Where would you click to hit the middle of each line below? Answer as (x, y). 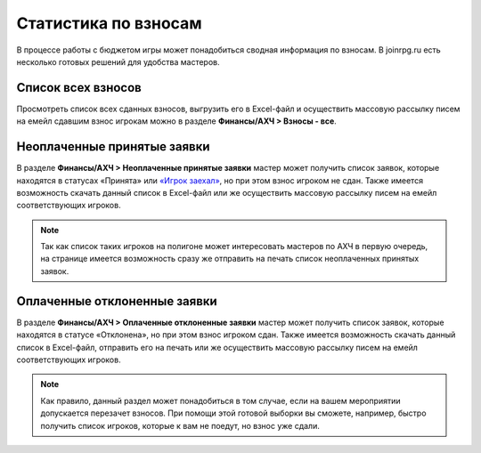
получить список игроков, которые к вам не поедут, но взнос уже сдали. (180, 425)
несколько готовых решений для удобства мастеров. (118, 61)
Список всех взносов (79, 88)
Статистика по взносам (109, 23)
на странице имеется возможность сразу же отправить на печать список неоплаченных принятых (230, 259)
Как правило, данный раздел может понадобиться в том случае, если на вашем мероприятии (220, 400)
